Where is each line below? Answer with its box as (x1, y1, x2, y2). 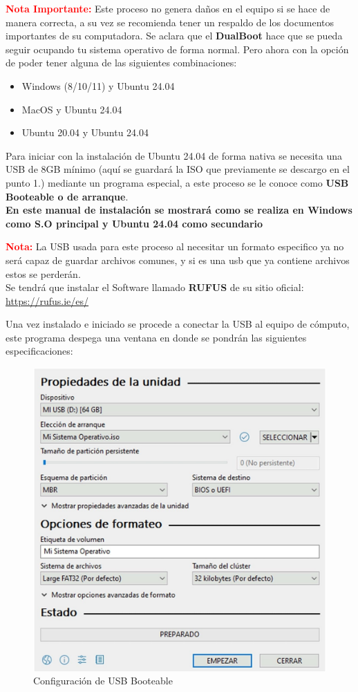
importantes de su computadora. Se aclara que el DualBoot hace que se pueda (6, 28, 343, 43)
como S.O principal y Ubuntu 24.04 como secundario (6, 216, 263, 230)
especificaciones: (6, 344, 73, 358)
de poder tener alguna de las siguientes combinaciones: (6, 55, 237, 70)
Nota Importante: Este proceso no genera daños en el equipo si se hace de (6, 1, 330, 15)
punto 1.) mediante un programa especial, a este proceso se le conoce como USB (6, 175, 349, 189)
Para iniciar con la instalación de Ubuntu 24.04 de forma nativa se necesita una (6, 148, 343, 162)
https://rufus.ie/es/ (6, 293, 89, 308)
